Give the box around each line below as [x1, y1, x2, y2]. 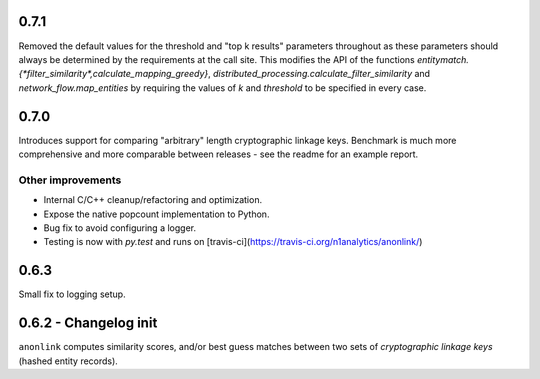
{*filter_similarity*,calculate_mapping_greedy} [18, 68, 209, 80]
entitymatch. [416, 53, 470, 65]
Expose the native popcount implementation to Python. [43, 208, 270, 220]
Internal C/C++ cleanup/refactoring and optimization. [43, 194, 263, 206]
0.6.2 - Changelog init [18, 315, 158, 332]
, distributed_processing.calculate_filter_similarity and [208, 68, 430, 80]
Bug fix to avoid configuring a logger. [43, 221, 197, 234]
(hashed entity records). [18, 355, 119, 367]
